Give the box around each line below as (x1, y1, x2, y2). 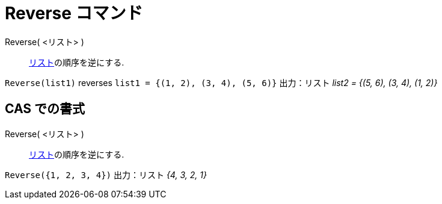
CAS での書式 (5, 101, 85, 117)
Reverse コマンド (5, 3, 143, 23)
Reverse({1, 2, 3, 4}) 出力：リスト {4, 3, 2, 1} (5, 169, 207, 180)
